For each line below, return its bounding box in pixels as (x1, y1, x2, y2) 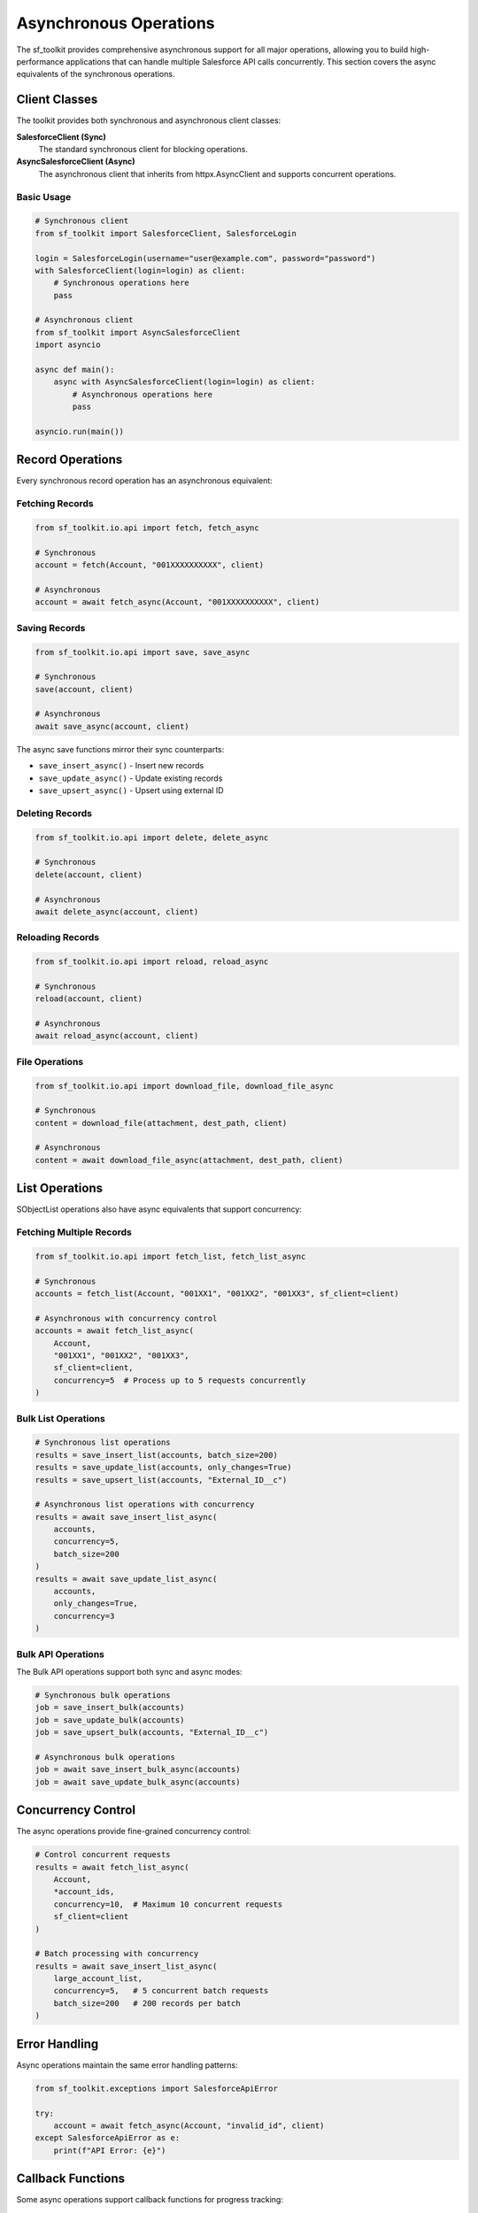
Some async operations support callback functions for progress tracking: (16, 2194, 283, 2205)
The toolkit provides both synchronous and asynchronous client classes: (16, 115, 281, 126)
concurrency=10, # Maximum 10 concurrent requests (53, 1899, 283, 1909)
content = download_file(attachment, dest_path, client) (35, 1118, 288, 1128)
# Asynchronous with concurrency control (35, 1313, 218, 1323)
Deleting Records (16, 806, 93, 819)
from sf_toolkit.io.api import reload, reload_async (35, 957, 269, 967)
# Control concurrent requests (35, 1850, 172, 1860)
